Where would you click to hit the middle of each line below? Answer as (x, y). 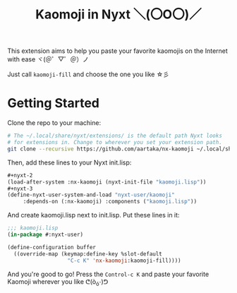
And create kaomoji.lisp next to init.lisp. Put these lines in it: (93, 215)
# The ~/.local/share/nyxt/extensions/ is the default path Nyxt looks (115, 136)
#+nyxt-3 (20, 189)
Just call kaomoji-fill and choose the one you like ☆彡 (88, 74)
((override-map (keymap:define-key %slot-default (88, 254)
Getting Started (54, 103)
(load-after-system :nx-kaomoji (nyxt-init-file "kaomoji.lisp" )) (107, 182)
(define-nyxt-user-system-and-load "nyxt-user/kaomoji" (91, 195)
